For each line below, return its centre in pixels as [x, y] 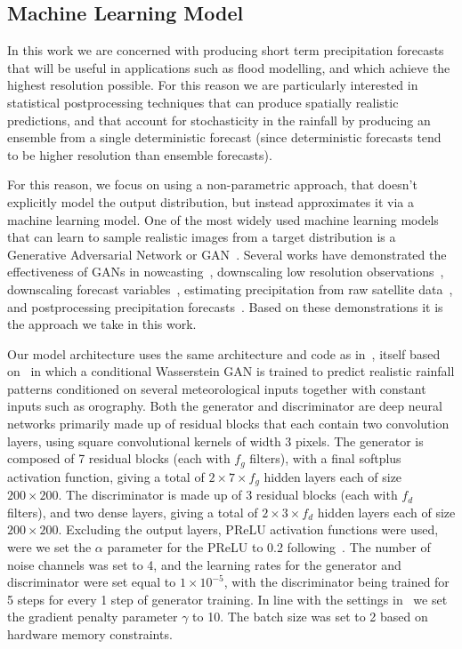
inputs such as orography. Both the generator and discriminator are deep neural [225, 406]
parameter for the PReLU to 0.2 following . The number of [269, 546]
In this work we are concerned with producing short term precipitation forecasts [226, 50]
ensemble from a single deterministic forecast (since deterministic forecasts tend [224, 137]
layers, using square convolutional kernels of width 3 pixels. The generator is [215, 441]
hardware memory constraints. [90, 633]
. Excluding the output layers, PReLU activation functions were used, [248, 529]
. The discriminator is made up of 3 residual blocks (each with [228, 495]
